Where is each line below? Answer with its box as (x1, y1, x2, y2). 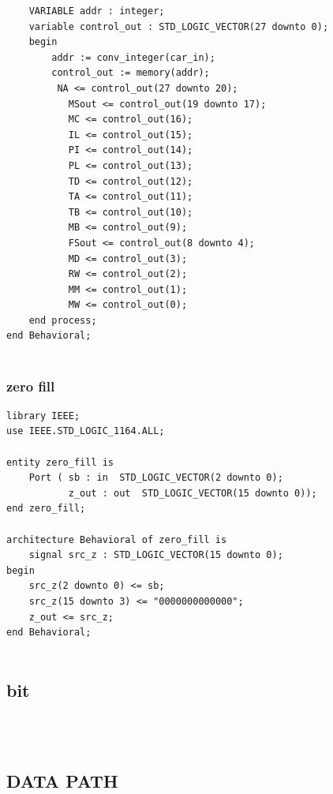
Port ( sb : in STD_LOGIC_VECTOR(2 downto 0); (28, 472, 283, 484)
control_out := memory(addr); (51, 67, 210, 79)
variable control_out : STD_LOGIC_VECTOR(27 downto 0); (28, 21, 329, 32)
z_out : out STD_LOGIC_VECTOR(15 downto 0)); (68, 487, 317, 499)
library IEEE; (6, 410, 80, 421)
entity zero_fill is (6, 456, 114, 468)
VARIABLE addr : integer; (28, 6, 165, 17)
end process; (28, 314, 97, 326)
